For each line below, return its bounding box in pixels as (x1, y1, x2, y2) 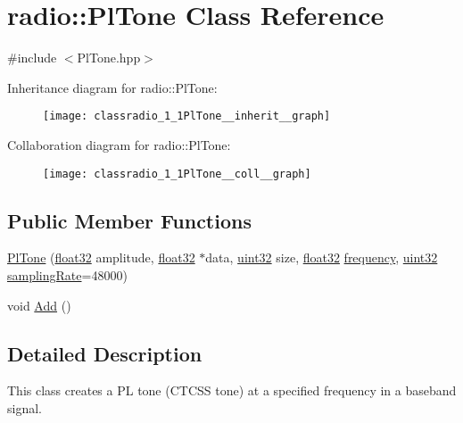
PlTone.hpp (77, 48, 141, 67)
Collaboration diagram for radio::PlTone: (7, 135, 231, 153)
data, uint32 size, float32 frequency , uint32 (205, 248, 438, 267)
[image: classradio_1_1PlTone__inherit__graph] (43, 110, 331, 123)
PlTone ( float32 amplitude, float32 (7, 248, 195, 267)
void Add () (7, 295, 71, 314)
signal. (7, 399, 42, 417)
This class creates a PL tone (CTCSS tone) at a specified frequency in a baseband (7, 381, 457, 400)
